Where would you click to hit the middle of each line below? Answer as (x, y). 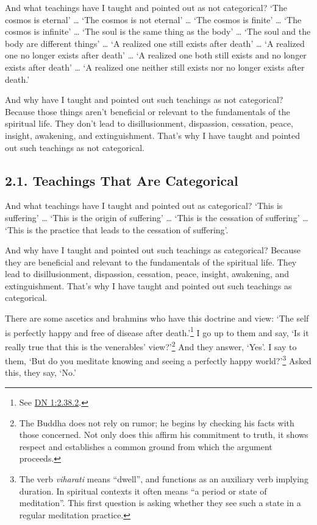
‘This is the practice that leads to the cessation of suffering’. (117, 229)
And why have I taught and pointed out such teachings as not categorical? (144, 100)
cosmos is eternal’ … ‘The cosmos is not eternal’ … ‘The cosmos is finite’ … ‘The (153, 19)
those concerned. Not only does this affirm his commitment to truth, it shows (164, 435)
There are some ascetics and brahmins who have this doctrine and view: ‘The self (157, 318)
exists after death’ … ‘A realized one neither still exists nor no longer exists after (155, 67)
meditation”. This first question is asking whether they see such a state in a (160, 503)
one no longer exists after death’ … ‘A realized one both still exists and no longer (156, 55)
